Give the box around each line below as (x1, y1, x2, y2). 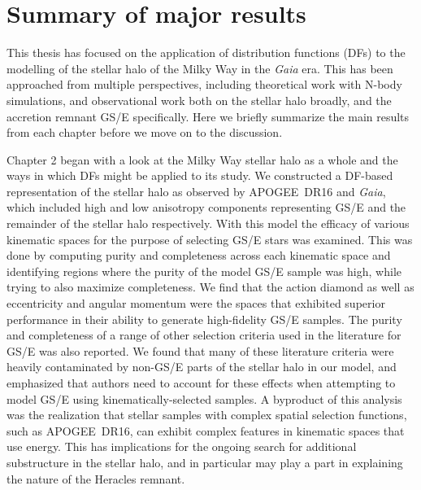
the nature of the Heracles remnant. (7, 470, 185, 487)
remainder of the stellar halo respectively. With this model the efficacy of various (7, 215, 410, 232)
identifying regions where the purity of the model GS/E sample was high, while (7, 262, 401, 279)
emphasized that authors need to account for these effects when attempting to (7, 374, 396, 391)
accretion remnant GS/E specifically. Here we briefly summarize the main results (7, 107, 410, 125)
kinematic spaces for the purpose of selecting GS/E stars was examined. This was (7, 230, 413, 247)
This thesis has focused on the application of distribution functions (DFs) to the (7, 44, 406, 61)
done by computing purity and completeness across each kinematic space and (7, 247, 391, 264)
